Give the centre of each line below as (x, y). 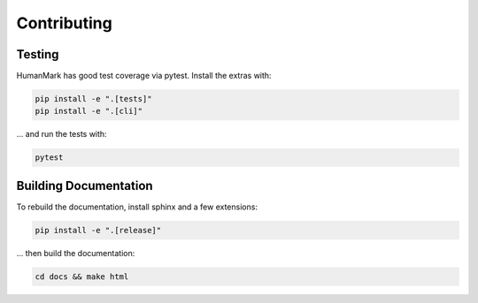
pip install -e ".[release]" (98, 230)
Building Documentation (85, 186)
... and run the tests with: (62, 134)
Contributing (64, 23)
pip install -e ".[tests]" (93, 99)
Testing (38, 54)
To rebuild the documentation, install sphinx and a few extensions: (137, 207)
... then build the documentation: (76, 253)
